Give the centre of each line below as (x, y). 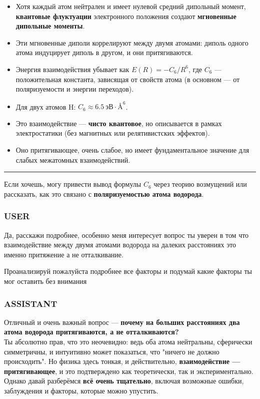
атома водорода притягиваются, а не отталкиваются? (91, 332)
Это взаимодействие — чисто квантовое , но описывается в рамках (119, 123)
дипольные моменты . (50, 26)
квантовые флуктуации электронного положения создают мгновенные (126, 16)
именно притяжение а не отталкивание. (64, 254)
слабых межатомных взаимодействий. (73, 159)
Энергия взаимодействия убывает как (72, 69)
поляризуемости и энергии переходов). (75, 89)
